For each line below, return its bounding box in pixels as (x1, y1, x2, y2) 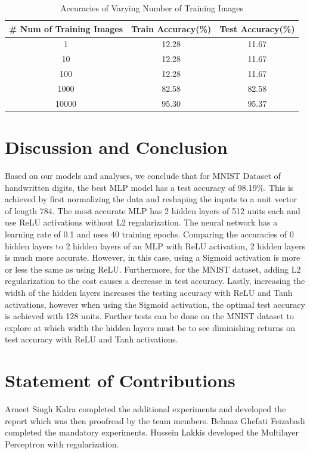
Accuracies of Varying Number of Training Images (60, 2, 244, 14)
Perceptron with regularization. (5, 437, 119, 450)
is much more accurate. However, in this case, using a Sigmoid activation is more (5, 251, 300, 264)
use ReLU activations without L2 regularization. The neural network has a (5, 216, 278, 228)
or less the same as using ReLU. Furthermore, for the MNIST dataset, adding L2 (5, 262, 301, 275)
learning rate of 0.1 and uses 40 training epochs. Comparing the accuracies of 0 (5, 228, 294, 240)
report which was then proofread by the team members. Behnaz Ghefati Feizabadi (5, 414, 305, 427)
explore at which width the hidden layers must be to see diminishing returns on (5, 321, 296, 333)
